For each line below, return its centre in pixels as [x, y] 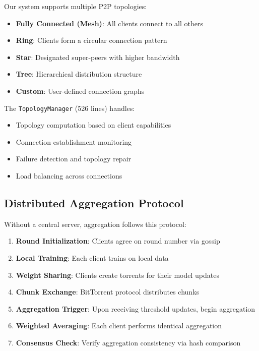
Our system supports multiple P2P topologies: [76, 6]
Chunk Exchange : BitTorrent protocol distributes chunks [108, 292]
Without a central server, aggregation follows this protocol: [95, 224]
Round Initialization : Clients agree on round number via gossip [118, 241]
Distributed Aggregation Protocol [94, 202]
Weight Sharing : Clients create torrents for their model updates [117, 275]
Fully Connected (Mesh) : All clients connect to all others [109, 23]
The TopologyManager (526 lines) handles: [70, 108]
